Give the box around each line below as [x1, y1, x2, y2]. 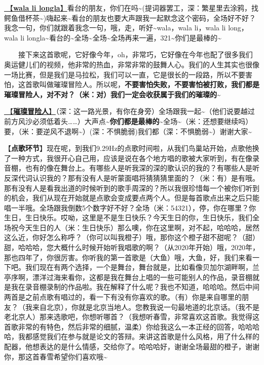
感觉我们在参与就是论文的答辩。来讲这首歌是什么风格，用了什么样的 [32, 331, 259, 342]
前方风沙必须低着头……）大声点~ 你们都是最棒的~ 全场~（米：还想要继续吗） [4, 115, 253, 126]
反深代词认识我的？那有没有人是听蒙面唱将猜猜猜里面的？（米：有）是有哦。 [4, 172, 259, 183]
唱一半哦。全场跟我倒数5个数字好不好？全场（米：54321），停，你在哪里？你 [4, 202, 256, 213]
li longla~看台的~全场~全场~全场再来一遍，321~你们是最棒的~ [20, 32, 221, 43]
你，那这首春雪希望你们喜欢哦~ [4, 351, 107, 361]
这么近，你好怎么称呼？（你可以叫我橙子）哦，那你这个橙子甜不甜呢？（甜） [4, 232, 259, 242]
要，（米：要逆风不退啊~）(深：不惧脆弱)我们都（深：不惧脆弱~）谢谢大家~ [4, 126, 252, 136]
